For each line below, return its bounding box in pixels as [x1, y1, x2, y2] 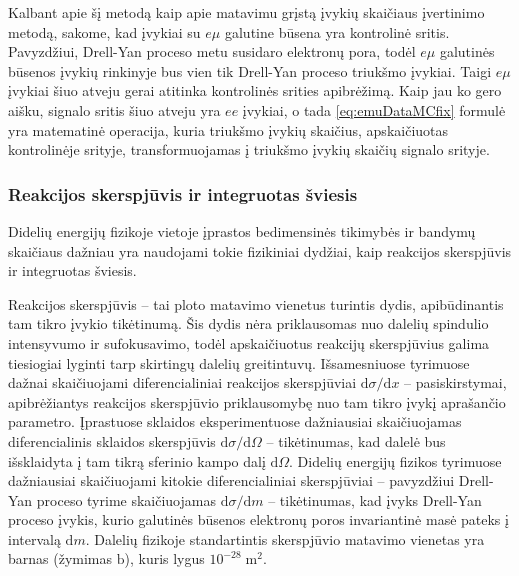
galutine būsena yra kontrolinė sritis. [224, 21, 450, 42]
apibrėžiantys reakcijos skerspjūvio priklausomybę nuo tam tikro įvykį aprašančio [8, 391, 506, 412]
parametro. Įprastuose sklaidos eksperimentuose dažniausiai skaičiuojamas [8, 411, 462, 432]
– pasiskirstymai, [404, 372, 507, 393]
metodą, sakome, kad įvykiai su [8, 21, 201, 42]
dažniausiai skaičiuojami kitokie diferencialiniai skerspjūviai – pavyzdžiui [8, 470, 455, 491]
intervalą [8, 528, 61, 549]
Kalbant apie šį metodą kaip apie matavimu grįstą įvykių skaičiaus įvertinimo [8, 2, 485, 22]
